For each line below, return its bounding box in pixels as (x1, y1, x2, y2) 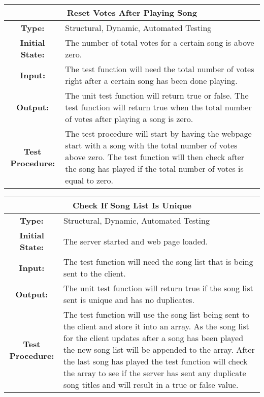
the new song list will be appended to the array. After (63, 344, 255, 355)
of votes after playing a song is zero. (65, 113, 193, 125)
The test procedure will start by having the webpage (65, 128, 252, 139)
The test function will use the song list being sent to (63, 309, 250, 320)
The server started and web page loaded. (63, 235, 208, 247)
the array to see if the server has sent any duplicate (63, 367, 246, 379)
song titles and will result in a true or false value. (63, 379, 239, 390)
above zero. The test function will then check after (65, 151, 244, 163)
